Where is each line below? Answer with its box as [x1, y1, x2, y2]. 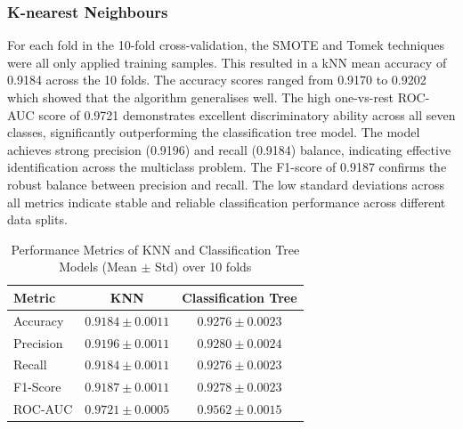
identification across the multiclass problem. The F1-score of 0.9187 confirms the [7, 158, 447, 176]
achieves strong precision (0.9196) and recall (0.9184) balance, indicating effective [7, 140, 451, 158]
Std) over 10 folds [155, 257, 252, 276]
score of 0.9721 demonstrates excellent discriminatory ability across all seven [38, 105, 456, 124]
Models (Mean [59, 257, 137, 276]
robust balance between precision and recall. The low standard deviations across [7, 174, 445, 193]
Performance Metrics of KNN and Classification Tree [11, 239, 300, 258]
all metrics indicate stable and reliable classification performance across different [7, 192, 446, 211]
